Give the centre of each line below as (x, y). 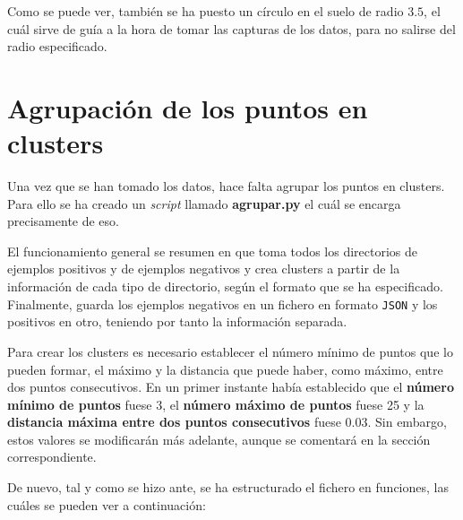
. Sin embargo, (407, 422)
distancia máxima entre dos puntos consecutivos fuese (174, 422)
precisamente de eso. (63, 221)
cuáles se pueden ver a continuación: (107, 504)
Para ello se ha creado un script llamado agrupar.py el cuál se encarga (204, 203)
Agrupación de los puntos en (188, 107)
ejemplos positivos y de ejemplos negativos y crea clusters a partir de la (204, 269)
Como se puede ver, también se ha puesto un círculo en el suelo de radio (206, 11)
